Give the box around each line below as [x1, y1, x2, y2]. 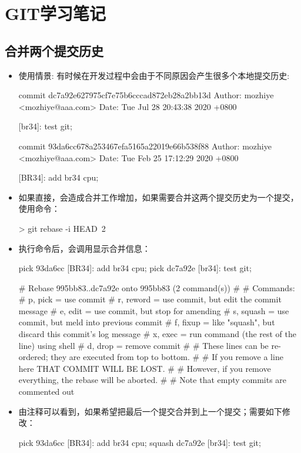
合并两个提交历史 [5, 41, 103, 59]
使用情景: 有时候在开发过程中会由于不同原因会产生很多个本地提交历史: [18, 69, 290, 81]
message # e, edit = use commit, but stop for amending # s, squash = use [18, 304, 289, 317]
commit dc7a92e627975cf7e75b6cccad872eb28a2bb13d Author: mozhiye [18, 89, 274, 101]
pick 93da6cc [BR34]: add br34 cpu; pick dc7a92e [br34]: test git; [18, 262, 252, 274]
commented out [18, 385, 75, 398]
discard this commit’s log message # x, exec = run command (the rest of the [18, 328, 297, 340]
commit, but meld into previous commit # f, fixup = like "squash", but [18, 316, 275, 328]
